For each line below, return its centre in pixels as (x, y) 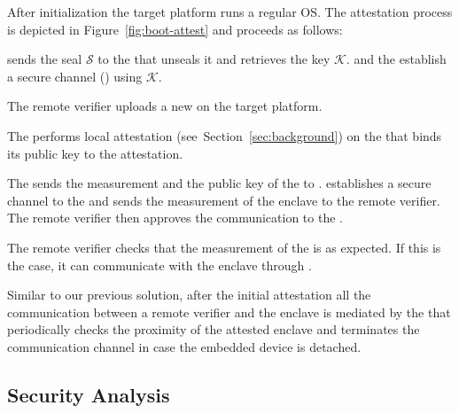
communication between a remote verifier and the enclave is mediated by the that (229, 312)
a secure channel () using (75, 76)
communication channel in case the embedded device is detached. (184, 346)
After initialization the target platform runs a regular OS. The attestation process (230, 12)
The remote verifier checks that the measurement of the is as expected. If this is (224, 247)
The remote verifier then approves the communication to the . (175, 218)
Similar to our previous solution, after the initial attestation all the (189, 295)
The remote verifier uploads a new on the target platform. (165, 106)
